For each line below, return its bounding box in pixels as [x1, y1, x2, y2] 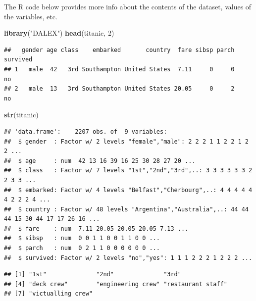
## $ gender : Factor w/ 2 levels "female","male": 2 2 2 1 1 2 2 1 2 [4, 138, 249, 145]
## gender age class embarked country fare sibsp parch [4, 46, 235, 53]
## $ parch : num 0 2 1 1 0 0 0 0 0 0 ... [4, 245, 160, 252]
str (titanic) [4, 109, 39, 120]
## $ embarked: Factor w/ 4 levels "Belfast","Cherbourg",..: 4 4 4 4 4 [4, 186, 253, 194]
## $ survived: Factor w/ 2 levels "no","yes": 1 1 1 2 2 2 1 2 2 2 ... [4, 254, 253, 261]
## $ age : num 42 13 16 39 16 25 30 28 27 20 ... [4, 157, 196, 164]
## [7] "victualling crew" [4, 290, 93, 298]
